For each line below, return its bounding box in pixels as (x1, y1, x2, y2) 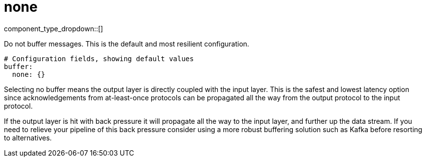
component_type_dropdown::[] (4, 24, 103, 33)
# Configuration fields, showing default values (4, 54, 194, 63)
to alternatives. (4, 133, 52, 142)
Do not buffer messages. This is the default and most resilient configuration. (4, 39, 249, 48)
